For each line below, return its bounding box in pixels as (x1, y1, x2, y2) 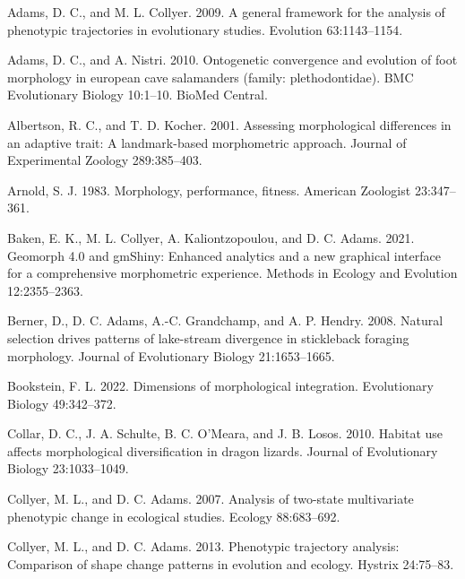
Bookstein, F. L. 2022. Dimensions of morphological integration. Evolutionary (7, 376, 434, 395)
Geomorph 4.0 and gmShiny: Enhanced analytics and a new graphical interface (7, 246, 441, 264)
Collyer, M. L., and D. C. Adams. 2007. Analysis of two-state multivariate (7, 489, 414, 508)
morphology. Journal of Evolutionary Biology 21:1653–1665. (7, 346, 335, 365)
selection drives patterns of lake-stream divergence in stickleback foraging (7, 328, 409, 347)
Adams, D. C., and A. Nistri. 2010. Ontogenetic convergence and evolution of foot (7, 50, 458, 69)
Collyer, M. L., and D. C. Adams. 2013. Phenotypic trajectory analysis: (7, 537, 400, 556)
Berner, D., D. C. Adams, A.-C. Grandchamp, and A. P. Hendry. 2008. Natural (7, 311, 443, 330)
